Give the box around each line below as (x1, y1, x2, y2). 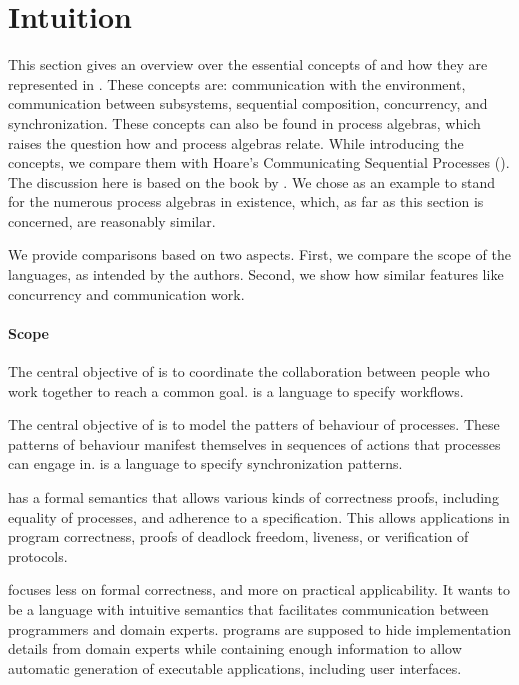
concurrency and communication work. (8, 283, 245, 304)
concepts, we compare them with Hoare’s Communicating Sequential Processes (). (8, 152, 510, 173)
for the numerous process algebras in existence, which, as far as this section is (8, 191, 484, 212)
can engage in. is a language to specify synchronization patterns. (8, 453, 403, 474)
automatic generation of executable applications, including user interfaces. (8, 657, 462, 678)
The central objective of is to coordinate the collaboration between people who (8, 361, 490, 382)
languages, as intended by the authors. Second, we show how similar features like (8, 264, 504, 285)
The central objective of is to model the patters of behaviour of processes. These (8, 414, 500, 435)
